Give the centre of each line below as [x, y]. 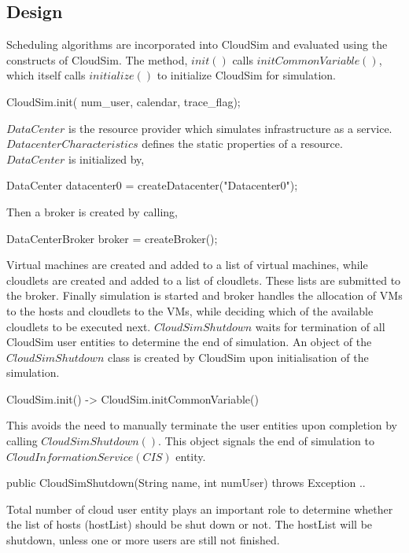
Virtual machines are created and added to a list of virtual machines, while [187, 265]
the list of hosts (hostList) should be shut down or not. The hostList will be [190, 524]
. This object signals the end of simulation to [266, 441]
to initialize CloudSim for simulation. [247, 75]
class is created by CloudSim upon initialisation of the [238, 357]
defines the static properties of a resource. [242, 144]
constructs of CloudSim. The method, [97, 59]
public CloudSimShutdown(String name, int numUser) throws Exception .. [186, 483]
